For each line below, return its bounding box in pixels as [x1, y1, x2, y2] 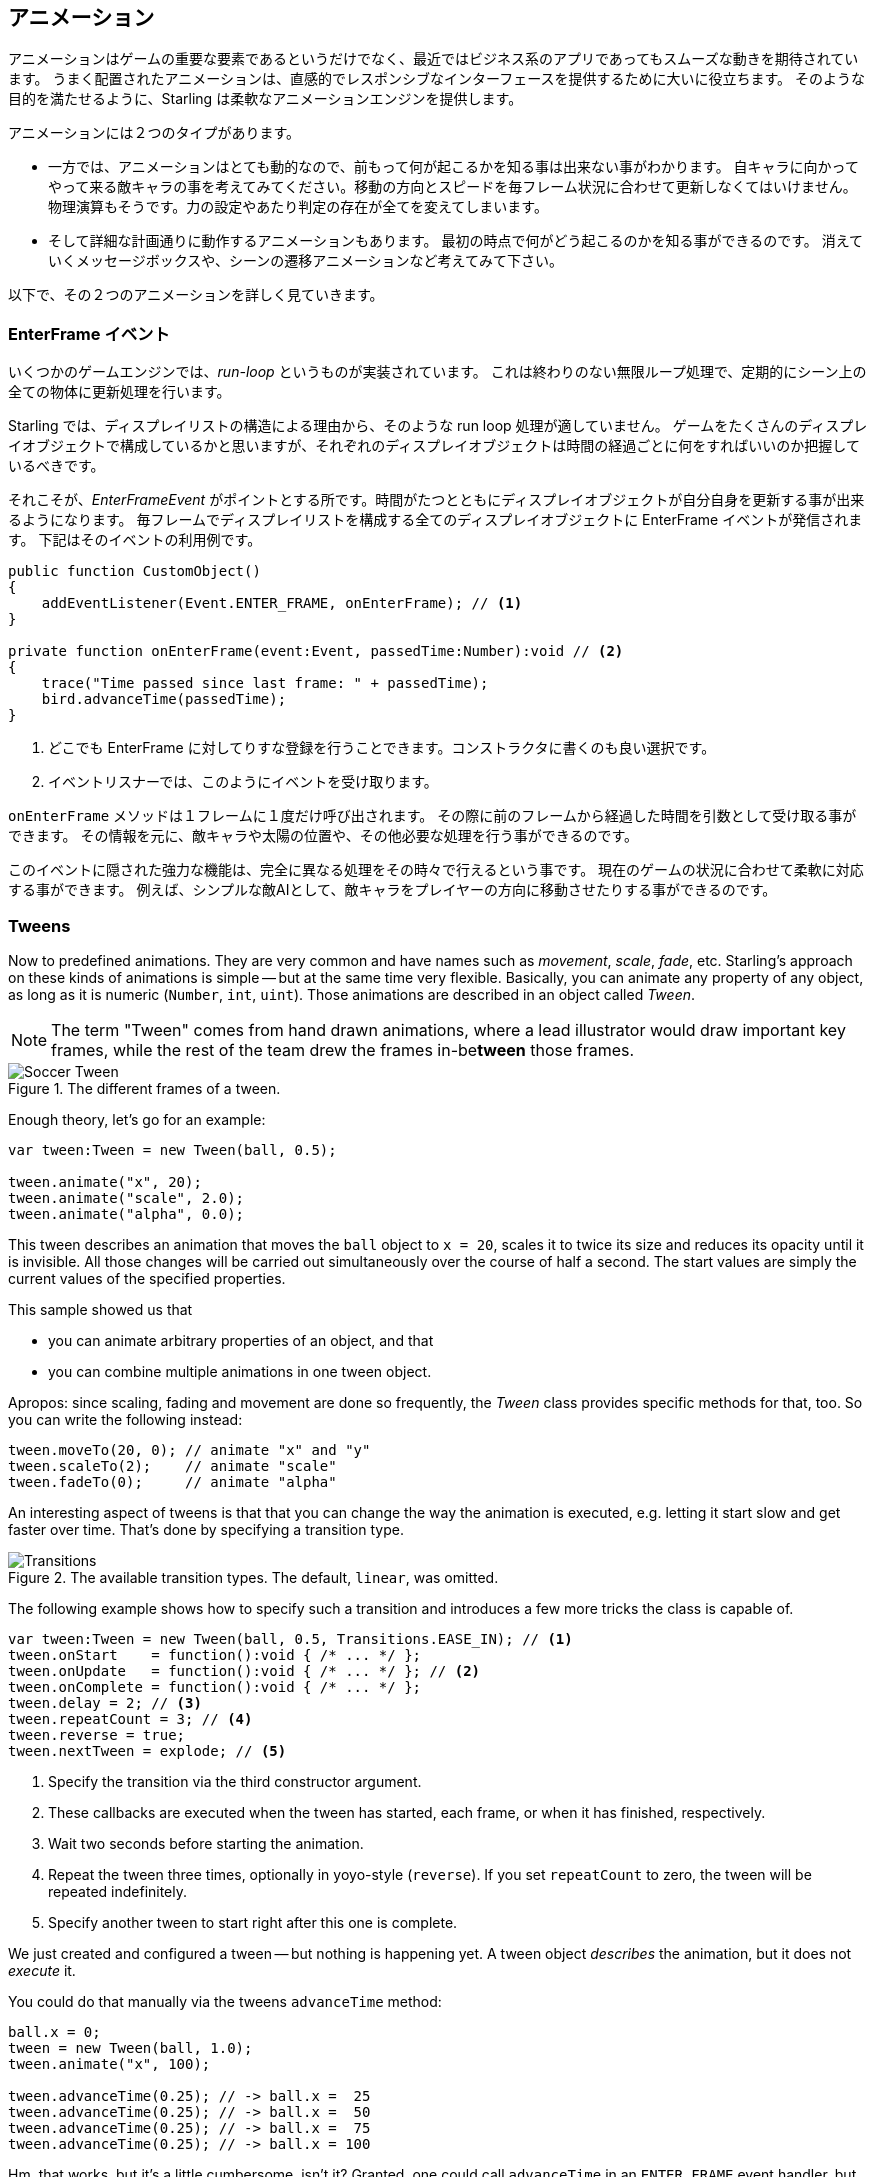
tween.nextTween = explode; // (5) [8, 1742, 287, 1759]
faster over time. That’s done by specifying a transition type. [8, 1520, 404, 1538]
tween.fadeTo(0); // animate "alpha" [8, 1473, 337, 1490]
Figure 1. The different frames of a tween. [8, 1079, 281, 1097]
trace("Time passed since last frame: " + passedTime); [41, 675, 489, 692]
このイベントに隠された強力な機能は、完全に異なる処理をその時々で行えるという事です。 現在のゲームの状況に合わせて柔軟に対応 [8, 861, 864, 879]
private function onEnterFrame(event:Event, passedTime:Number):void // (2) [8, 643, 624, 660]
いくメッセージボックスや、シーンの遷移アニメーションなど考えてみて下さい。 [48, 252, 563, 270]
